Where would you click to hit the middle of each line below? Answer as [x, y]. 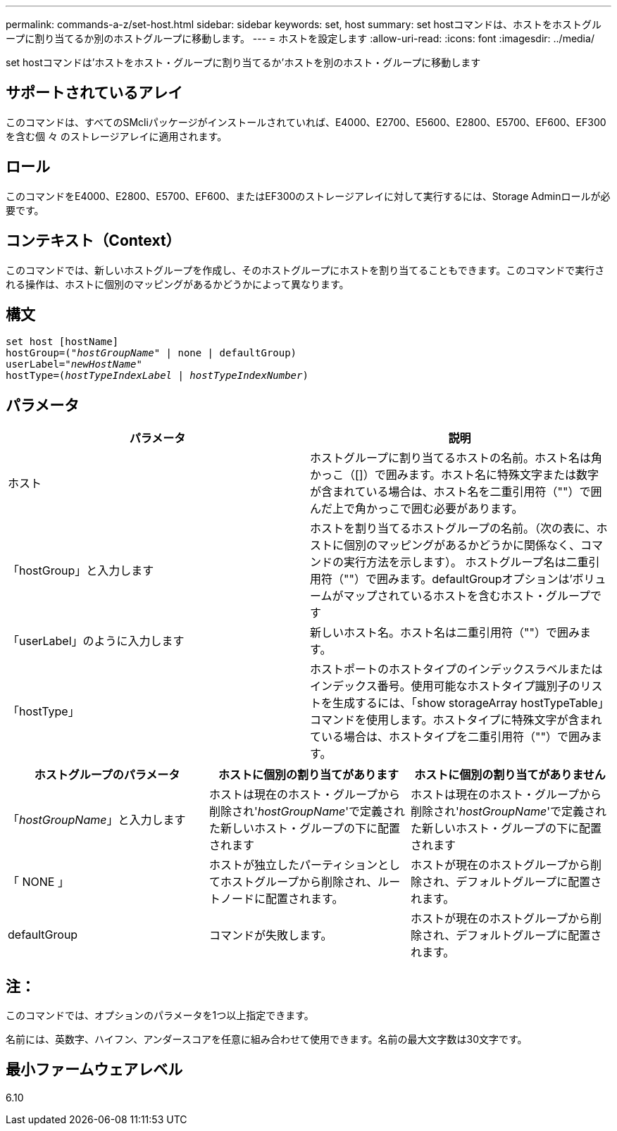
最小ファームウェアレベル [94, 1070]
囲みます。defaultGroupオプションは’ [474, 579]
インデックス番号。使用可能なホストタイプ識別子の [445, 686]
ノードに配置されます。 [282, 899]
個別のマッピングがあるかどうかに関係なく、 [462, 545]
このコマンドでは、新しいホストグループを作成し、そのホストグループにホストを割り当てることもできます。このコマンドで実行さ [305, 270]
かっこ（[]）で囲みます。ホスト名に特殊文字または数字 [455, 475]
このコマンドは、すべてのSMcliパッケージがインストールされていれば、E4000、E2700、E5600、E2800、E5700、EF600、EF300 [306, 122]
